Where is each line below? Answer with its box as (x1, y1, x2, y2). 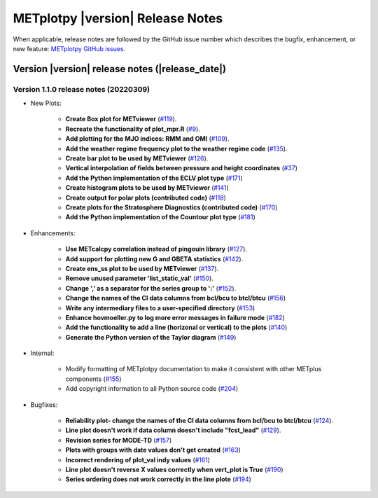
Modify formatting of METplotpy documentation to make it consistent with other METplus (65, 365, 322, 373)
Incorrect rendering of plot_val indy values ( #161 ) (65, 455, 210, 464)
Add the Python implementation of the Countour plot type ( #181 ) (65, 213, 255, 221)
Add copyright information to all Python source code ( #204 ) (65, 385, 239, 393)
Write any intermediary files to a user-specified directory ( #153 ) (65, 303, 255, 312)
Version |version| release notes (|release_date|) (13, 63, 227, 75)
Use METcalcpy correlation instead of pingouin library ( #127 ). (65, 245, 248, 254)
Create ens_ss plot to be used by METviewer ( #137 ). (65, 264, 219, 272)
